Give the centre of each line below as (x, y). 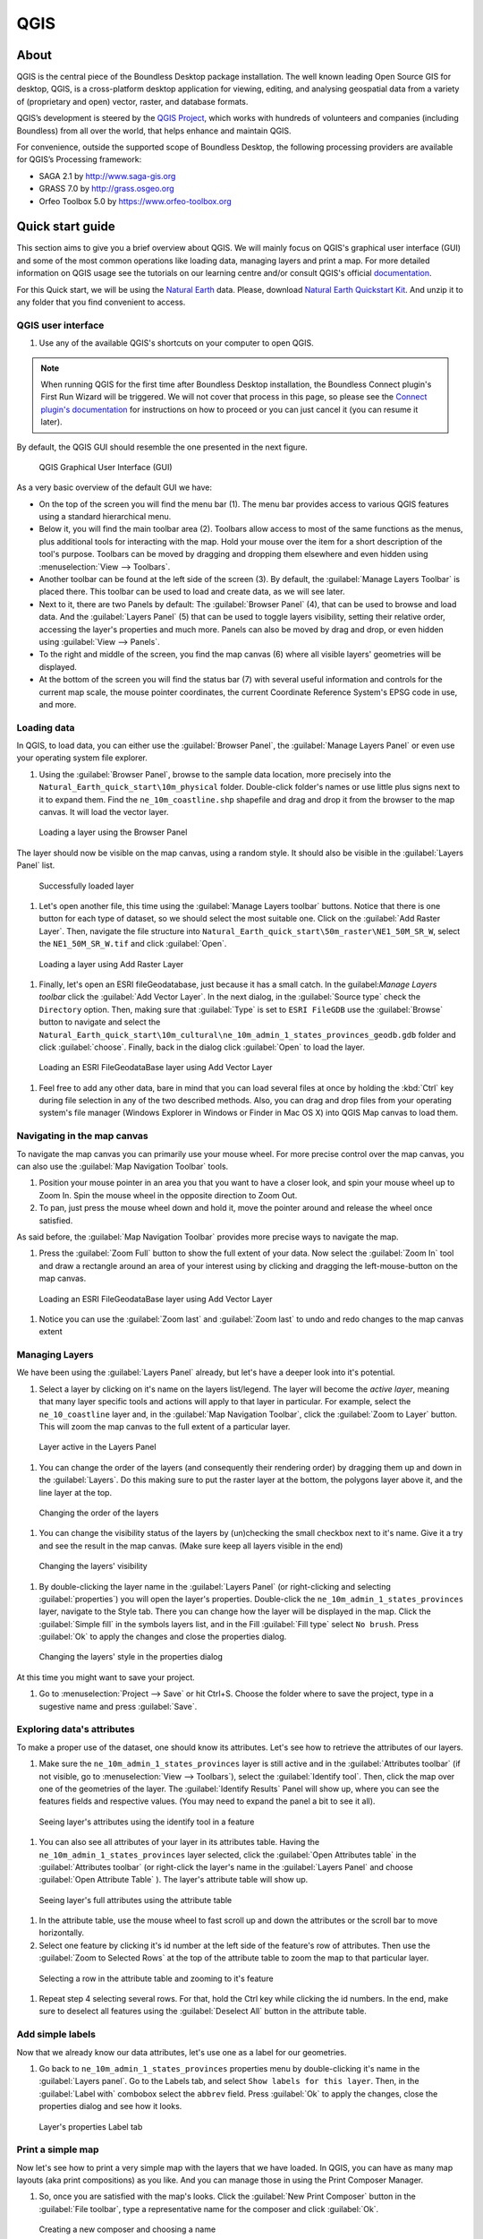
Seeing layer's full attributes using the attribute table (136, 1900)
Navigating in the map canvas (83, 1136)
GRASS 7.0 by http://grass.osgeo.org (106, 189)
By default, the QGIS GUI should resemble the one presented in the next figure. (162, 447)
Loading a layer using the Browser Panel (113, 832)
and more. (58, 704)
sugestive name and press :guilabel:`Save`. (118, 1706)
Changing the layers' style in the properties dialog (131, 1657)
